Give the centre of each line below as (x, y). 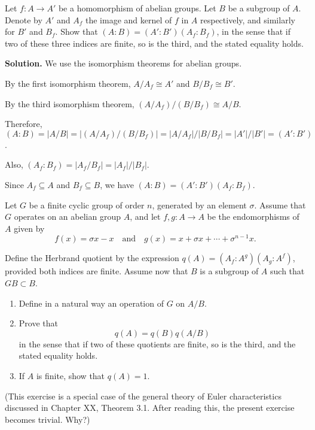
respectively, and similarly (248, 19)
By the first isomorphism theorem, (68, 83)
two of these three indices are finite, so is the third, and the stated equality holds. (154, 43)
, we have (117, 184)
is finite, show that (71, 375)
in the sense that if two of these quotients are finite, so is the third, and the (157, 343)
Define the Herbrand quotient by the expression (92, 258)
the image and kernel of (129, 19)
